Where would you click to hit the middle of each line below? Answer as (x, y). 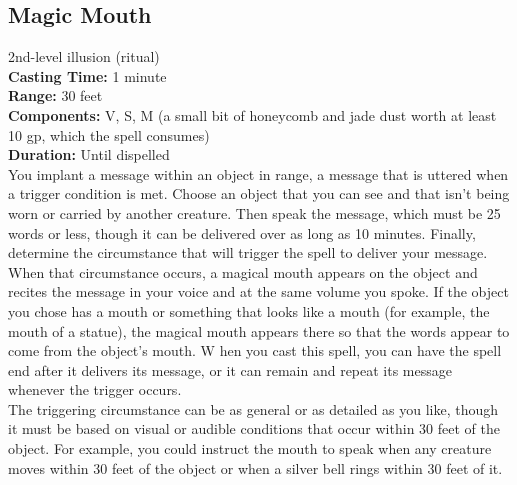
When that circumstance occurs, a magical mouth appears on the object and (243, 271)
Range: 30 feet (55, 95)
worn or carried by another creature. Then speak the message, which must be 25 (254, 212)
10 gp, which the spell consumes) (109, 134)
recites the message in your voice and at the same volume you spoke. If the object (258, 291)
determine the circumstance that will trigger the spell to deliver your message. (248, 252)
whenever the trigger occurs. (95, 389)
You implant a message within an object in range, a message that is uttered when (258, 173)
